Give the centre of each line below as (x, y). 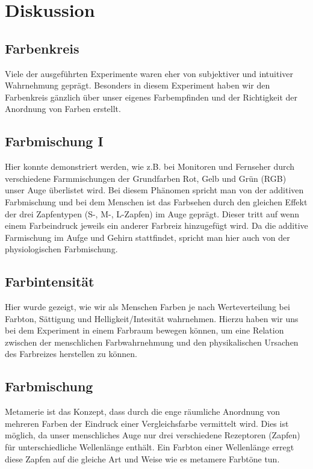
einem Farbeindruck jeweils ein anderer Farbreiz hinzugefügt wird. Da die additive (156, 225)
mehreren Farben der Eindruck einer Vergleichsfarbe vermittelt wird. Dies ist (147, 423)
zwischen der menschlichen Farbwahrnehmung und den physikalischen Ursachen (152, 342)
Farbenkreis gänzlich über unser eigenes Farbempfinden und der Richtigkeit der (151, 97)
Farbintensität (50, 281)
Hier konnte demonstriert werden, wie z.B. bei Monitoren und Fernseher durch (150, 166)
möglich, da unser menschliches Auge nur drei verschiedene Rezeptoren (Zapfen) (153, 435)
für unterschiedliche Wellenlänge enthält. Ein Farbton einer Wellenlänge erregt (150, 447)
